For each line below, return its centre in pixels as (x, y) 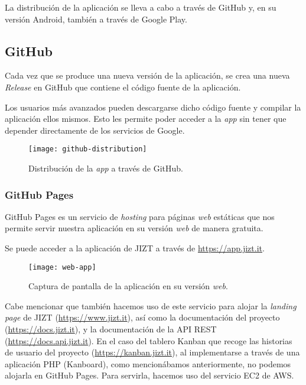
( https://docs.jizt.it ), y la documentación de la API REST (111, 329)
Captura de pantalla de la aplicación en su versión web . (128, 286)
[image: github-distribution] (88, 149)
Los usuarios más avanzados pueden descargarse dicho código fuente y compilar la (153, 107)
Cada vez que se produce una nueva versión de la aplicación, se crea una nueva (147, 75)
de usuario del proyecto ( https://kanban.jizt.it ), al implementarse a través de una (152, 352)
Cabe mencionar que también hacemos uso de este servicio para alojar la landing (151, 305)
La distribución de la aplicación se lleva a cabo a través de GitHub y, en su (141, 7)
